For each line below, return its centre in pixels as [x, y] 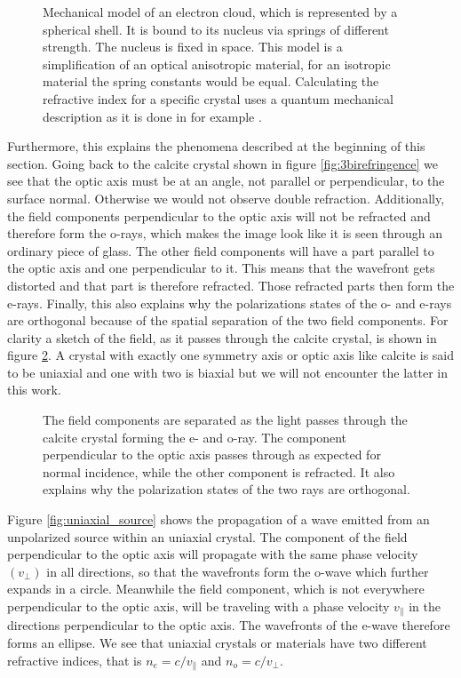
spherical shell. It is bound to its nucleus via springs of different [216, 29]
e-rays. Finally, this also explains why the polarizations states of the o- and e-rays [230, 303]
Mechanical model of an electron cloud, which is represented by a [220, 12]
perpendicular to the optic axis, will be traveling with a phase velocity [199, 606]
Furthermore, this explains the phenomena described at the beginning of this [216, 146]
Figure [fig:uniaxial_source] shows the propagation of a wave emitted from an [219, 519]
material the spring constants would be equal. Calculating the [211, 81]
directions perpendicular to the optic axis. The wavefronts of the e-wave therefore [229, 625]
